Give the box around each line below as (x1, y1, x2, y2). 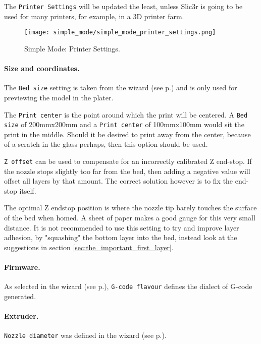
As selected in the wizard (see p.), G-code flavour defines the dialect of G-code (4, 281, 252, 292)
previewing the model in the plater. (4, 92, 114, 102)
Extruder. (4, 311, 39, 321)
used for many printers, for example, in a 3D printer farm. (4, 11, 184, 21)
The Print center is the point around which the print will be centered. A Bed (4, 109, 248, 120)
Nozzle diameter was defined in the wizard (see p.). (4, 330, 167, 340)
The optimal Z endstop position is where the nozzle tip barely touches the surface (4, 202, 257, 213)
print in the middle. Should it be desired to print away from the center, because (4, 129, 251, 139)
